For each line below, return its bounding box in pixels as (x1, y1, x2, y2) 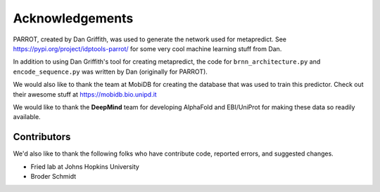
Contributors (13, 131, 71, 143)
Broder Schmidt (30, 172, 77, 180)
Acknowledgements (13, 11, 134, 26)
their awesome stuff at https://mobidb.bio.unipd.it (13, 90, 158, 98)
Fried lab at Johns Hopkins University (30, 162, 140, 171)
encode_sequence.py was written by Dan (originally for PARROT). (13, 67, 208, 76)
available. (13, 113, 42, 121)
